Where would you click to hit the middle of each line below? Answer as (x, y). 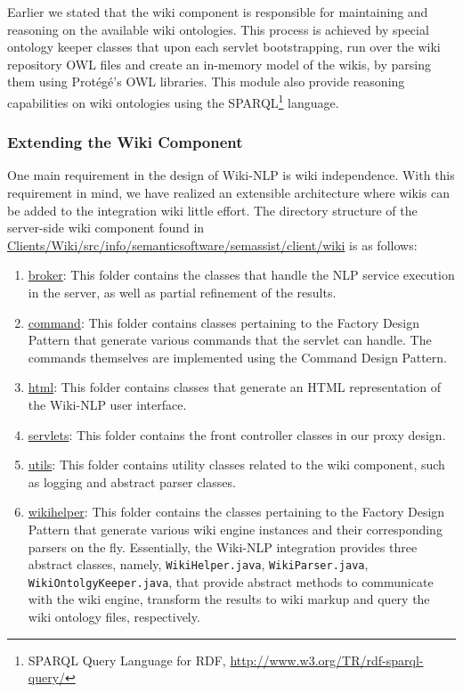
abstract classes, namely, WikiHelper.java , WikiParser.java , (198, 564)
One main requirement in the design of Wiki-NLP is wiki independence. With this (231, 175)
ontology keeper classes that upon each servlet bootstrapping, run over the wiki (224, 47)
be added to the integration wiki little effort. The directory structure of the (212, 210)
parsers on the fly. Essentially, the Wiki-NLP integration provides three (223, 546)
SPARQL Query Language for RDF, (127, 660)
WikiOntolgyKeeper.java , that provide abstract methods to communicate (231, 581)
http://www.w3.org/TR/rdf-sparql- (327, 660)
